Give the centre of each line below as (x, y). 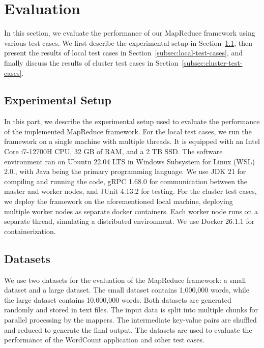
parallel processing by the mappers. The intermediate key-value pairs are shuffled (130, 320)
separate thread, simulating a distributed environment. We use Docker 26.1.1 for (129, 221)
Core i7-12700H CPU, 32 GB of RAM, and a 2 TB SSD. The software (113, 151)
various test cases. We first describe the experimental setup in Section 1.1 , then (128, 42)
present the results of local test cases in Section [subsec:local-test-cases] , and (124, 53)
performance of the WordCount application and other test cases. (104, 340)
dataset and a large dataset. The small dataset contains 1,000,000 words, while (127, 290)
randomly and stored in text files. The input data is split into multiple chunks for (131, 310)
